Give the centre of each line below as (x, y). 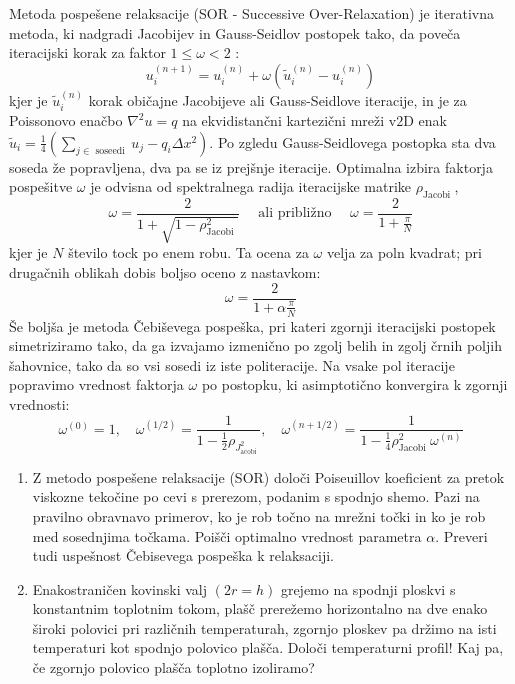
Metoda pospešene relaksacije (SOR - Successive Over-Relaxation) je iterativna (252, 13)
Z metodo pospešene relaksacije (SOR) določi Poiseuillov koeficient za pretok (268, 476)
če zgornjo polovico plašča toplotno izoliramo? (173, 667)
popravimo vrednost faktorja (96, 384)
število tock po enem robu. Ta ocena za (188, 252)
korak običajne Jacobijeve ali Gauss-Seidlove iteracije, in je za (277, 99)
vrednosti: (39, 403)
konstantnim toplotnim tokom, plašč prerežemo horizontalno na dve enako (260, 608)
